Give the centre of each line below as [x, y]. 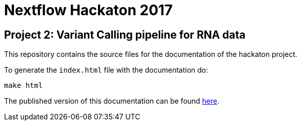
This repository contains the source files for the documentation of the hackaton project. [151, 54]
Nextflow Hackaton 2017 [88, 10]
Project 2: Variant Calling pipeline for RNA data [125, 35]
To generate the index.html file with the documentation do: [106, 70]
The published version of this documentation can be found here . [112, 101]
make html [23, 86]
